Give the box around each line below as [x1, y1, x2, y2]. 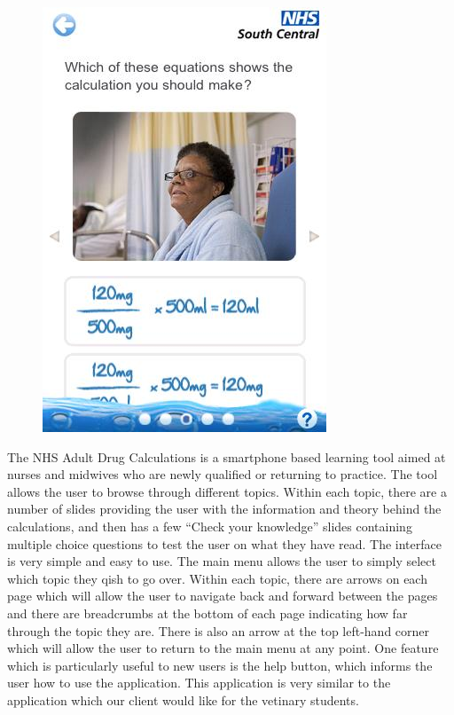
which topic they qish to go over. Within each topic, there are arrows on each [7, 569, 427, 587]
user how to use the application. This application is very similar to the [7, 673, 391, 692]
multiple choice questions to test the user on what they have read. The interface [7, 534, 442, 553]
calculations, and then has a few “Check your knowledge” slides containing [7, 516, 412, 535]
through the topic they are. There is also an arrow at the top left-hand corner [7, 621, 430, 640]
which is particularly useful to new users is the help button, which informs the [7, 656, 433, 674]
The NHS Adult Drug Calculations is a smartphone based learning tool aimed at [7, 447, 446, 466]
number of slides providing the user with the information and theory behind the [7, 499, 442, 518]
